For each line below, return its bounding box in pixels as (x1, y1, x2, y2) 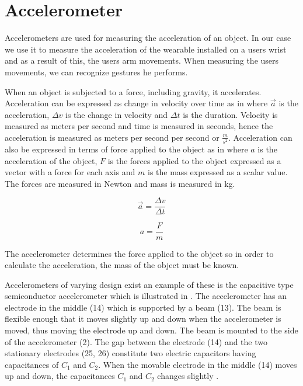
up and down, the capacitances (5, 370, 115, 382)
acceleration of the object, (5, 154, 97, 166)
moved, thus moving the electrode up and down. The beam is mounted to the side (5, 324, 298, 336)
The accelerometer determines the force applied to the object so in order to (5, 247, 274, 259)
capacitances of (5, 358, 59, 370)
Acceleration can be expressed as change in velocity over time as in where (5, 97, 268, 109)
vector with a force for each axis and (5, 166, 135, 178)
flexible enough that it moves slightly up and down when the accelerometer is (5, 312, 281, 325)
